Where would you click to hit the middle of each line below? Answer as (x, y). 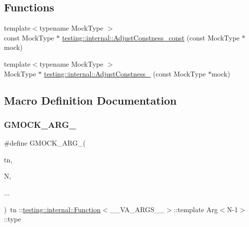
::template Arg (196, 209)
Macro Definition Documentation (90, 100)
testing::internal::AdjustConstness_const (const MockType (151, 37)
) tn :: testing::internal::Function (52, 209)
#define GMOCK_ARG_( (45, 143)
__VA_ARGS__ (137, 209)
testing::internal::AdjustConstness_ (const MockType (125, 73)
